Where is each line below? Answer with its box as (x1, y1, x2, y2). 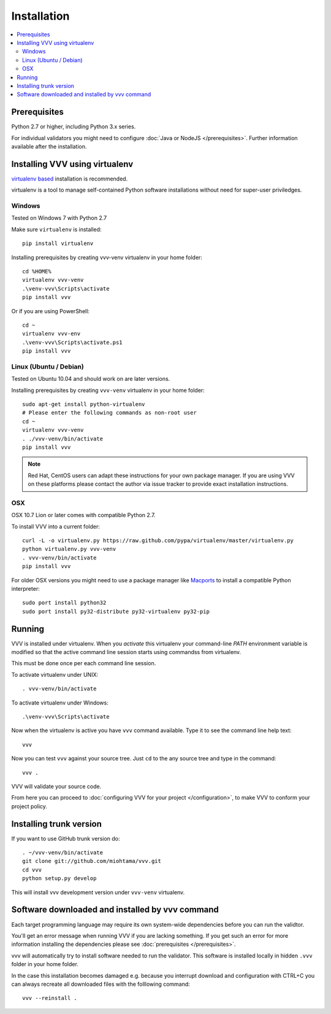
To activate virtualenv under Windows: (11, 699, 108, 706)
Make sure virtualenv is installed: (11, 225, 102, 233)
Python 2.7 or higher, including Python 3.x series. (11, 123, 136, 130)
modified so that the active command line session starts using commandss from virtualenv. (11, 649, 242, 656)
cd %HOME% (22, 268, 51, 275)
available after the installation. (11, 142, 87, 150)
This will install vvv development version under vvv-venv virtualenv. (11, 888, 185, 896)
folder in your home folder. (11, 961, 79, 968)
